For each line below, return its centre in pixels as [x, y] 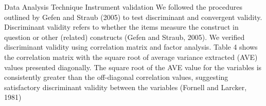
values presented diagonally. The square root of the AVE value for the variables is [133, 67]
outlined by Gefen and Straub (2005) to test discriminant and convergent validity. [133, 17]
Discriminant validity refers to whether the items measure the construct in [121, 27]
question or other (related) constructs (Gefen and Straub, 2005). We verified [125, 37]
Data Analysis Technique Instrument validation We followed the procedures [123, 7]
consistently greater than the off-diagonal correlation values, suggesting [116, 77]
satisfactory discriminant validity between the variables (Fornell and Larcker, [126, 87]
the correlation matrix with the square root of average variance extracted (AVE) [131, 57]
